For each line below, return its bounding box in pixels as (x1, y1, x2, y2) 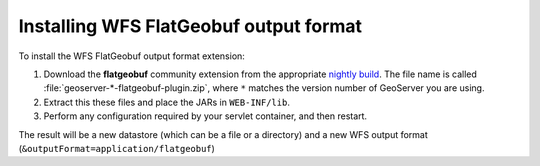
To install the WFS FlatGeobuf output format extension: (18, 50, 245, 62)
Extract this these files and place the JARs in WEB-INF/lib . (43, 96, 290, 108)
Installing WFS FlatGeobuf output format (18, 15, 363, 37)
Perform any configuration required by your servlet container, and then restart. (43, 110, 368, 122)
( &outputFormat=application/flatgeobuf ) (18, 142, 215, 154)
